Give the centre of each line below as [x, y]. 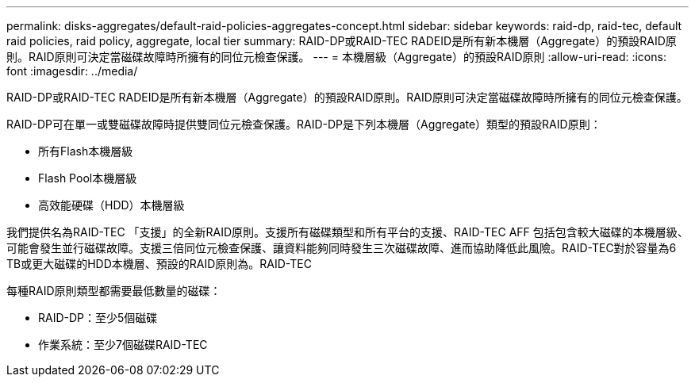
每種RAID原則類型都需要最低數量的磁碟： [114, 291]
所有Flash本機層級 [86, 151]
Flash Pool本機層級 [88, 178]
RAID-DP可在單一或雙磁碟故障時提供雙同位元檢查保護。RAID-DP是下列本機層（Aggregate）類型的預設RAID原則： [304, 124]
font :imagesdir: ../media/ [72, 71]
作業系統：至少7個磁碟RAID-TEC [123, 345]
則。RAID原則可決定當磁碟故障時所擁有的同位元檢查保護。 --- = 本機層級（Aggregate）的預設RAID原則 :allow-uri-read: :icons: [336, 57]
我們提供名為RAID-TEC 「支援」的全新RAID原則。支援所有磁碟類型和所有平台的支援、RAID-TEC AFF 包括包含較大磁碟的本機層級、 [347, 232]
